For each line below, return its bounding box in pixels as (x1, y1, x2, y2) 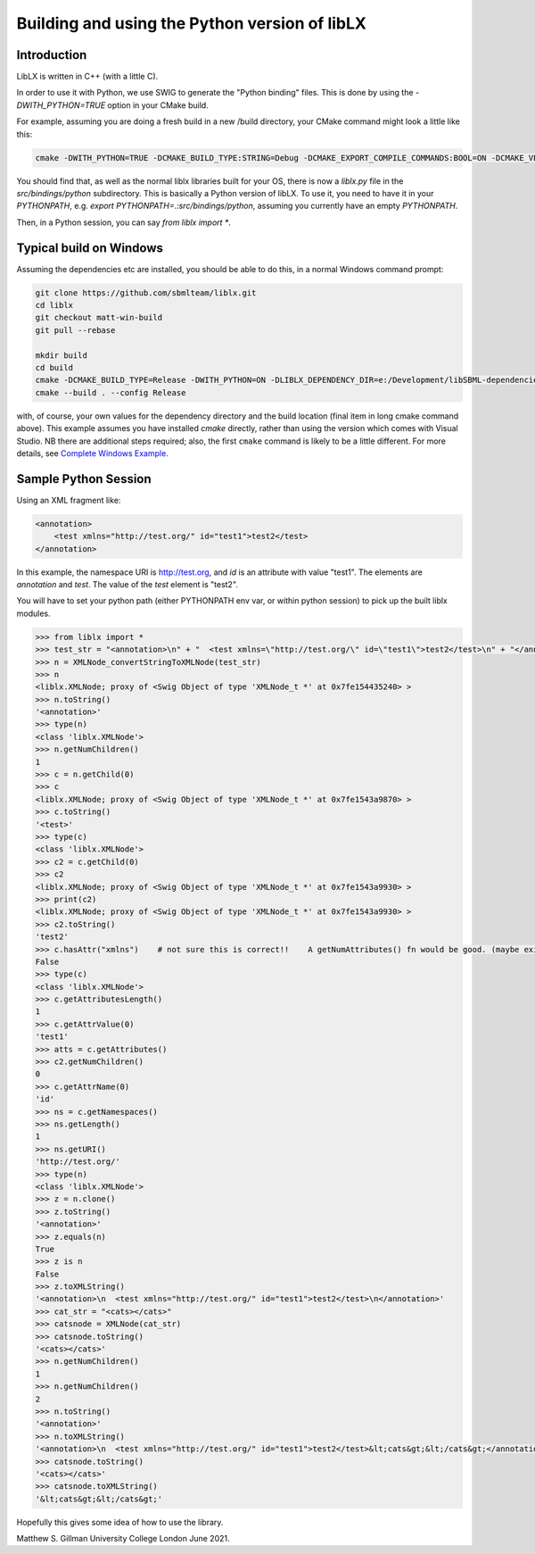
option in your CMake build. (107, 99, 209, 111)
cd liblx (35, 300, 74, 311)
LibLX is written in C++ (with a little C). (16, 71, 159, 82)
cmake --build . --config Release (35, 387, 186, 397)
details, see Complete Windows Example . (16, 447, 169, 459)
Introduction (16, 47, 87, 62)
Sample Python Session (16, 471, 152, 486)
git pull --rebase (35, 325, 116, 335)
